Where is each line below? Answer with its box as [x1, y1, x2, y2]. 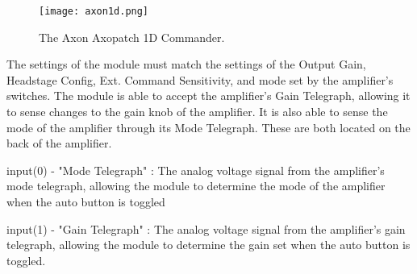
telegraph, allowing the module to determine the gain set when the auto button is [6, 236, 411, 253]
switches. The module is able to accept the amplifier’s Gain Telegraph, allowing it [6, 87, 411, 104]
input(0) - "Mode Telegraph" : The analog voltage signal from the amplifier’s [6, 161, 385, 178]
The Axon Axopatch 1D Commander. [39, 28, 225, 45]
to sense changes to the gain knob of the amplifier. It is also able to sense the [6, 103, 388, 120]
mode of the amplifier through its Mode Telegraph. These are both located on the [6, 118, 411, 135]
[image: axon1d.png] [39, 6, 149, 17]
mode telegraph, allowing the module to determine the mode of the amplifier [6, 177, 386, 194]
